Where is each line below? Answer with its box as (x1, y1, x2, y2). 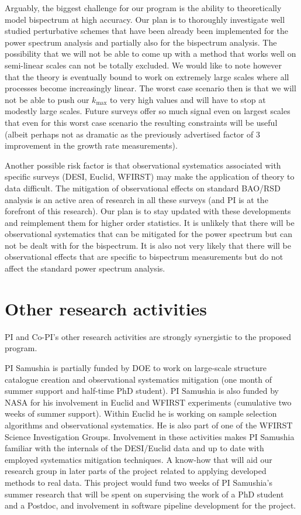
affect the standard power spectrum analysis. (5, 262, 165, 274)
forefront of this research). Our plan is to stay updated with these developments (5, 205, 291, 217)
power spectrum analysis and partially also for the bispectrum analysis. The (5, 36, 277, 48)
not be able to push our (5, 93, 89, 105)
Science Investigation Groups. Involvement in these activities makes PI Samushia (5, 430, 295, 442)
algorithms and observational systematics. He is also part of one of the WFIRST (5, 418, 293, 431)
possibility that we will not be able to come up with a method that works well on (5, 47, 296, 60)
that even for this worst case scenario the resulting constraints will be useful (5, 116, 278, 128)
